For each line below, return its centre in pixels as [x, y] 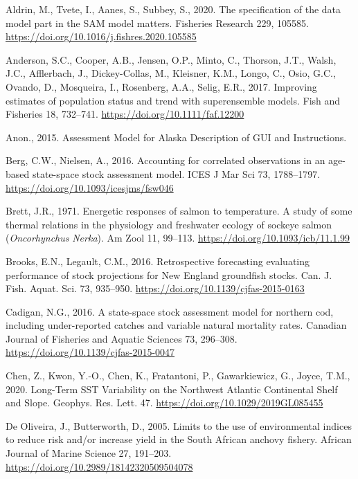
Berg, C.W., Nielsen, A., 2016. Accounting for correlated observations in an [165, 160]
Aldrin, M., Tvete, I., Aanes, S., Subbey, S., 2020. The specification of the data [173, 9]
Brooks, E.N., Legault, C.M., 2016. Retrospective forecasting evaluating [158, 261]
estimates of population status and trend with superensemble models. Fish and [173, 100]
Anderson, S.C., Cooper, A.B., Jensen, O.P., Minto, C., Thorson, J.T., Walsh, [171, 59]
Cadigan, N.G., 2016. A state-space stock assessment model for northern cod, [170, 311]
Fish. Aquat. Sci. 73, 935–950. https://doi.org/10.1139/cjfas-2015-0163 [155, 288]
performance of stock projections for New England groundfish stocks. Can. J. [169, 274]
